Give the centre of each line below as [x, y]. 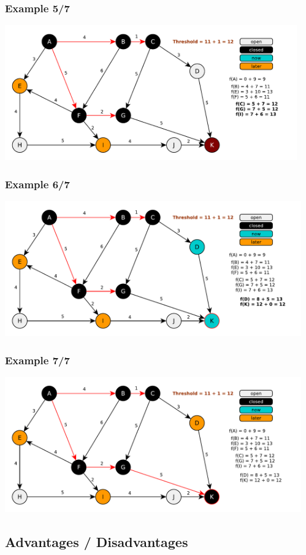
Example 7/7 [37, 360]
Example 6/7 [37, 184]
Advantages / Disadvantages [97, 541]
